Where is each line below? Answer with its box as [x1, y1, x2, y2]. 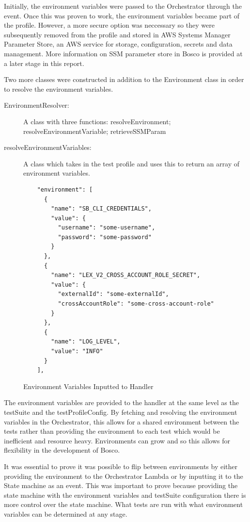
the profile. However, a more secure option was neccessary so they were [4, 20, 215, 30]
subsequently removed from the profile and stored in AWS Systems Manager [4, 29, 231, 39]
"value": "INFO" [51, 348, 103, 355]
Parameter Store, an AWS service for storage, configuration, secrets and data [4, 39, 233, 49]
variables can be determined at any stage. [4, 508, 127, 519]
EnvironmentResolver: [4, 100, 69, 110]
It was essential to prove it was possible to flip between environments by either [4, 461, 238, 471]
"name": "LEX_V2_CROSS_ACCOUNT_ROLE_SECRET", [51, 272, 201, 279]
